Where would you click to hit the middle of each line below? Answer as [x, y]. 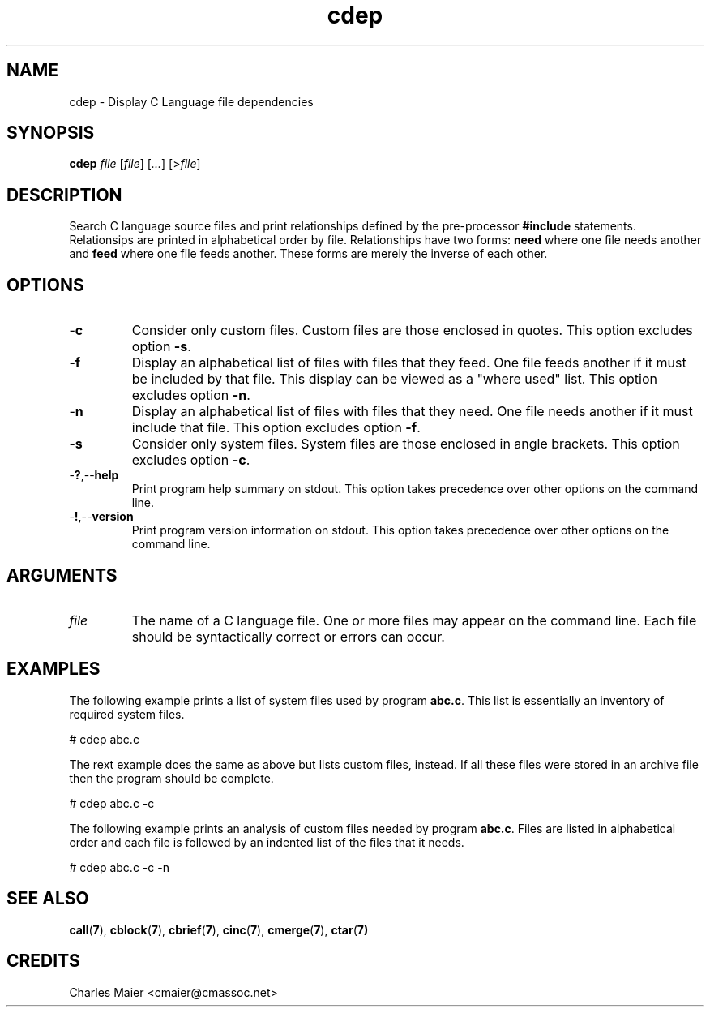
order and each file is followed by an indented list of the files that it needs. [267, 842]
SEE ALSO [48, 899]
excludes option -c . [191, 460]
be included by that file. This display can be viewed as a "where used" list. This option [394, 379]
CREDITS [43, 961]
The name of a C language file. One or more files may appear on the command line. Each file [414, 620]
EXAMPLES [53, 669]
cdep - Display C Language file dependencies [191, 101]
